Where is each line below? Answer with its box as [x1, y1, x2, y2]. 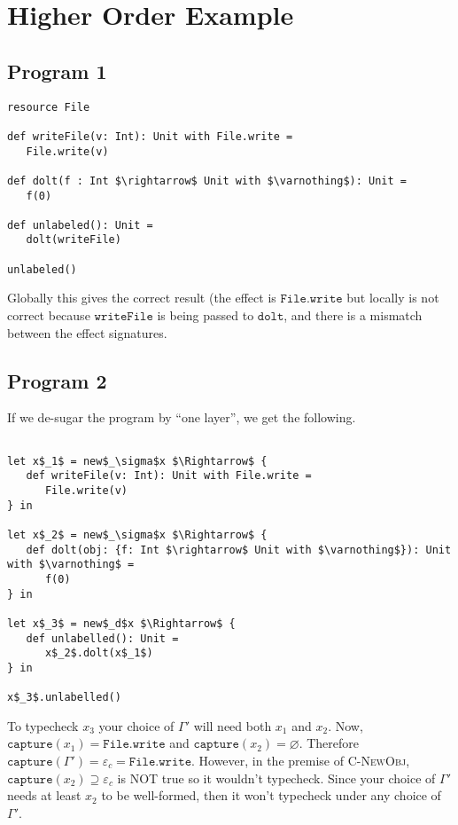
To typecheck [7, 716, 79, 735]
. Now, [328, 716, 363, 735]
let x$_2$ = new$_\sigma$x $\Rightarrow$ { [7, 528, 268, 541]
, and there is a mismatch [283, 306, 423, 325]
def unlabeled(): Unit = [7, 218, 153, 232]
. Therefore [299, 734, 359, 752]
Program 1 [7, 57, 107, 84]
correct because [7, 306, 90, 325]
